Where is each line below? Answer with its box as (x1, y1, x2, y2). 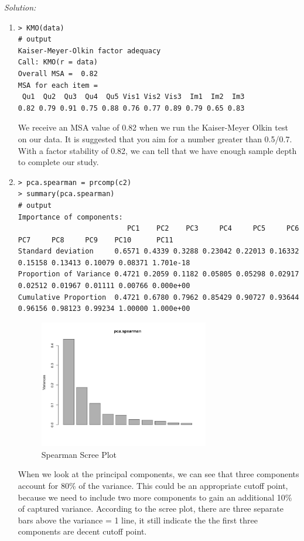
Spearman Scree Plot (41, 448, 117, 460)
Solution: (4, 1, 36, 13)
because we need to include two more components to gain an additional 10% (18, 491, 292, 503)
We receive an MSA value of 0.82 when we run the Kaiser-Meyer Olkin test (18, 121, 288, 133)
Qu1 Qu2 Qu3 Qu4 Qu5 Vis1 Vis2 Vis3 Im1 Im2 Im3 (22, 93, 245, 101)
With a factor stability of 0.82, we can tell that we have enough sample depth (18, 144, 297, 156)
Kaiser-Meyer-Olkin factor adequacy (18, 46, 161, 55)
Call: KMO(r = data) (18, 58, 98, 67)
